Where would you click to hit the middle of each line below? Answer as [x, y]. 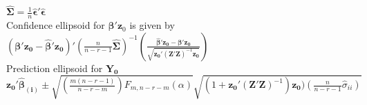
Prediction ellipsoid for [55, 68]
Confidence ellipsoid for [56, 25]
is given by [152, 25]
